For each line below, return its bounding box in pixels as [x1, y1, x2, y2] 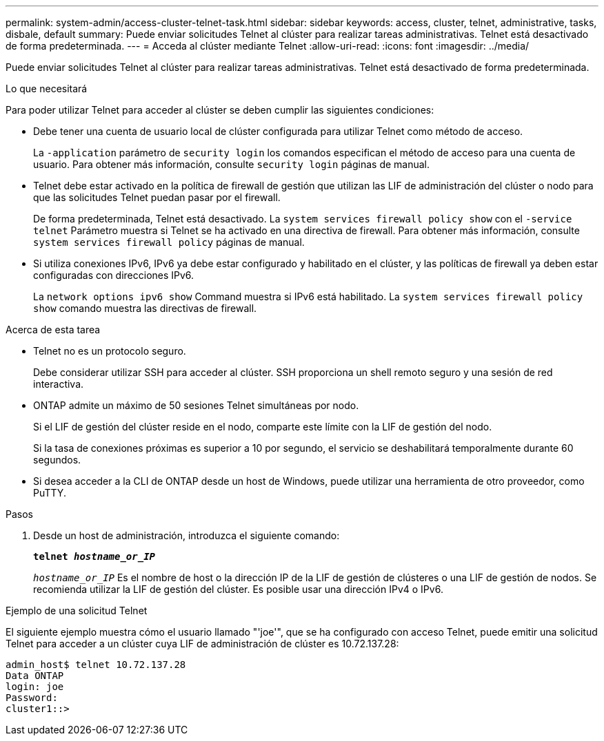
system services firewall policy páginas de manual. [33, 236, 305, 248]
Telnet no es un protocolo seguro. [33, 345, 186, 357]
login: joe [6, 681, 64, 692]
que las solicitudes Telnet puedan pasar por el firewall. [33, 191, 281, 203]
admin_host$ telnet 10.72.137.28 [6, 659, 186, 670]
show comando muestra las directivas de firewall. [33, 302, 257, 314]
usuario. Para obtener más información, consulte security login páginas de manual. [33, 158, 430, 170]
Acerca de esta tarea [6, 324, 101, 335]
